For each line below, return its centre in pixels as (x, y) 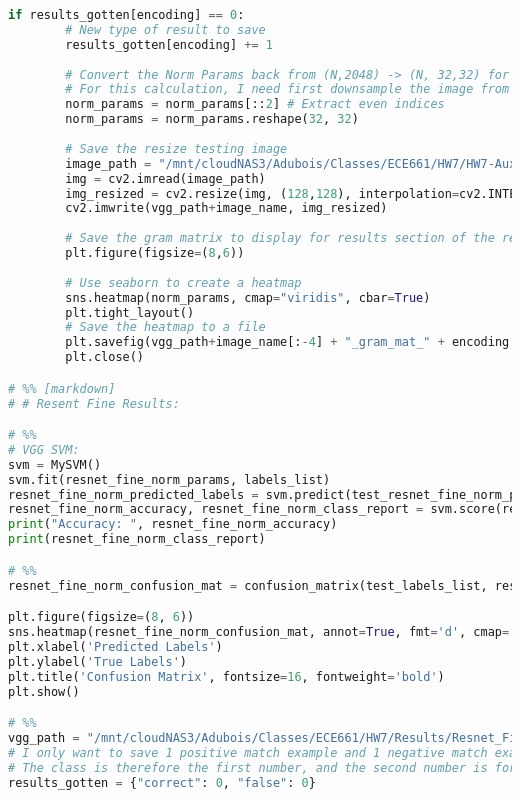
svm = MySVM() (55, 464)
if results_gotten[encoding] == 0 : (126, 15)
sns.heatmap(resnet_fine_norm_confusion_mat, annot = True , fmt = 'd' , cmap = (259, 632)
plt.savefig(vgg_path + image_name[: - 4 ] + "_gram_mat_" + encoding (287, 342)
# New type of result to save (165, 29)
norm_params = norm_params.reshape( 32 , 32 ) (212, 119)
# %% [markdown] (62, 388)
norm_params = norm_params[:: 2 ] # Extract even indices (255, 104)
